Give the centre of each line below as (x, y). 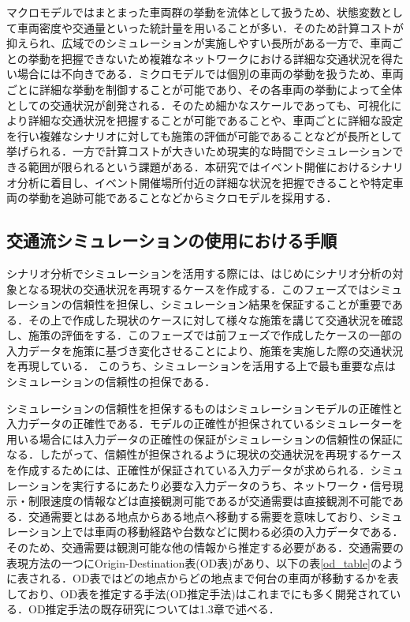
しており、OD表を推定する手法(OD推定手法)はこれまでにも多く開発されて (198, 593)
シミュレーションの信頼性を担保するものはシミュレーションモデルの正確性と (205, 408)
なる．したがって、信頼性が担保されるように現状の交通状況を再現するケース (204, 454)
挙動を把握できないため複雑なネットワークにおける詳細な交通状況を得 (210, 58)
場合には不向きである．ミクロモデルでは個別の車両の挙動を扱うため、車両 (210, 74)
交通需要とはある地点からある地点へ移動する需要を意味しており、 (199, 516)
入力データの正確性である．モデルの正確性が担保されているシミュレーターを (205, 423)
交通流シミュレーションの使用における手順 (172, 240)
